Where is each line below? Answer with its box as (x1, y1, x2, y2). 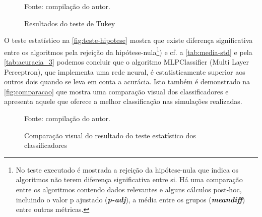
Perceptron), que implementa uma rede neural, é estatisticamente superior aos (4, 66, 245, 77)
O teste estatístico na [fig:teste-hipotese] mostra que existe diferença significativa (4, 35, 253, 45)
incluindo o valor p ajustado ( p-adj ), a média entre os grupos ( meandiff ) (16, 194, 245, 204)
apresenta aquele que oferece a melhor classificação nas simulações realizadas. (4, 96, 242, 106)
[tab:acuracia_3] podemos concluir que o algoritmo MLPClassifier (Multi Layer (4, 57, 249, 67)
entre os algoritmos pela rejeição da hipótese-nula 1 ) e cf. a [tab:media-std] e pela (4, 45, 252, 57)
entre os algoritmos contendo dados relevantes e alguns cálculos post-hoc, (16, 184, 242, 194)
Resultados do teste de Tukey (24, 18, 115, 28)
